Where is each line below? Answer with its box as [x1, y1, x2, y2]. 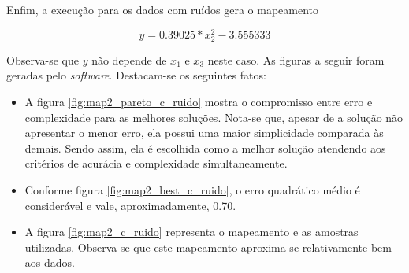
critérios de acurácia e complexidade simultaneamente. [24, 155, 288, 172]
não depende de [91, 51, 167, 68]
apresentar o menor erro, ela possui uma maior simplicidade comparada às [24, 124, 384, 141]
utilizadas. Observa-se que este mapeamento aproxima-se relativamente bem [24, 238, 392, 255]
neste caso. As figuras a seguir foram [207, 51, 385, 68]
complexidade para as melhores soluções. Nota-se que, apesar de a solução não [24, 109, 403, 125]
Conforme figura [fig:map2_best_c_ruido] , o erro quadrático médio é [24, 181, 360, 197]
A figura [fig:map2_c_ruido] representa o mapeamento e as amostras [24, 223, 359, 240]
